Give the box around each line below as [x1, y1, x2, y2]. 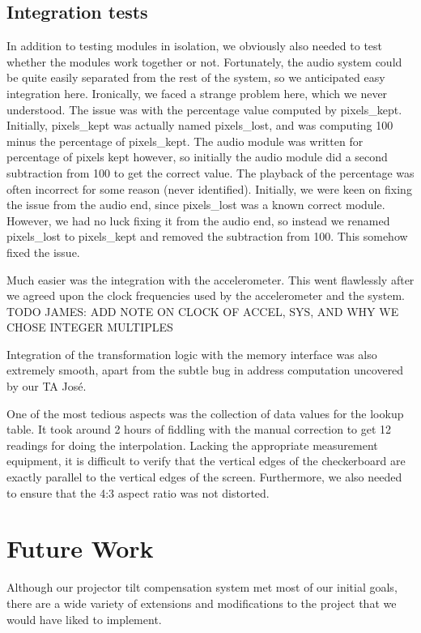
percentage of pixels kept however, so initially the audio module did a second [6, 148, 388, 165]
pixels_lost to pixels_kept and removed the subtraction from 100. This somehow [6, 228, 408, 245]
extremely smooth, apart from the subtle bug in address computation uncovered [6, 361, 404, 379]
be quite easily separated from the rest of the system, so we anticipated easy [6, 69, 385, 86]
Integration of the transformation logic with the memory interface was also [6, 345, 377, 362]
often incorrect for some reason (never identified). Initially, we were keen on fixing [6, 180, 412, 197]
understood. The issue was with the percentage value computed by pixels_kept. [6, 101, 402, 118]
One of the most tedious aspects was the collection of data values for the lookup [6, 404, 404, 421]
